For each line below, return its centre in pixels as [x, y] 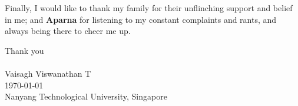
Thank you [24, 50]
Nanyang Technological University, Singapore [86, 96]
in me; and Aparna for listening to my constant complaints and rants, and [141, 19]
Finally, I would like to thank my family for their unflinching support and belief [149, 8]
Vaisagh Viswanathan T [48, 73]
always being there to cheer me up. [68, 31]
